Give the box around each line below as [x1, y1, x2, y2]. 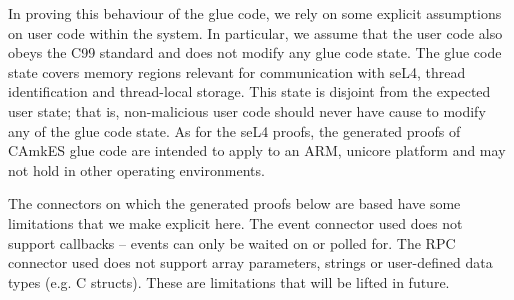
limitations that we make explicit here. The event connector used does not [8, 212, 463, 233]
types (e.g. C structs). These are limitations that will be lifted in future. [8, 271, 450, 292]
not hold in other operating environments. [8, 159, 265, 180]
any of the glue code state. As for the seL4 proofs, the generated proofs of [8, 120, 461, 141]
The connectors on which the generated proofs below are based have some [8, 193, 461, 214]
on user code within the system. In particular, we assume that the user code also [8, 22, 503, 43]
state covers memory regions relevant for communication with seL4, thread [8, 61, 466, 82]
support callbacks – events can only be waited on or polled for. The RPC [8, 232, 456, 253]
